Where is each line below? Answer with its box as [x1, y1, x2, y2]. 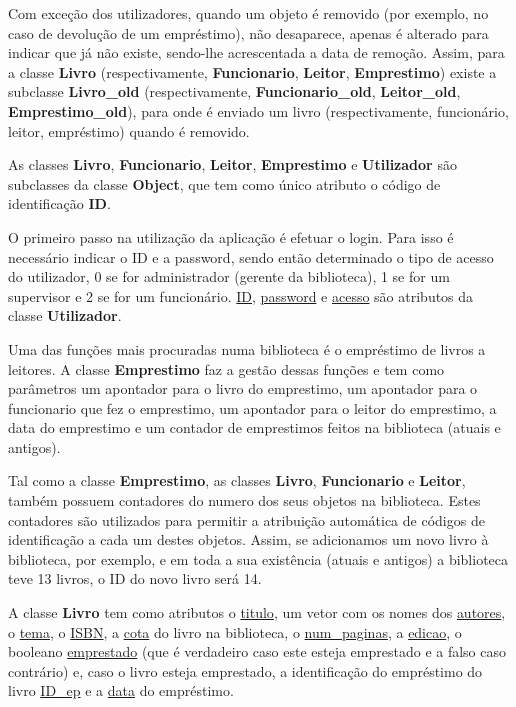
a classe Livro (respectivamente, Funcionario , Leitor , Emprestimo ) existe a [8, 61, 497, 82]
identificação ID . [8, 193, 111, 214]
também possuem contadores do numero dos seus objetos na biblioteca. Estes [8, 490, 481, 511]
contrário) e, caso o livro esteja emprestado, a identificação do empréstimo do [8, 660, 483, 681]
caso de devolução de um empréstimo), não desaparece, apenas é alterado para [8, 22, 489, 43]
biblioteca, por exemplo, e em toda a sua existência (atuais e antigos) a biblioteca [8, 548, 509, 569]
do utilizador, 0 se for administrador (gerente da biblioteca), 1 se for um [8, 266, 450, 287]
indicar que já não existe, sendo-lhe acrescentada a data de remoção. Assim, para [8, 42, 505, 63]
